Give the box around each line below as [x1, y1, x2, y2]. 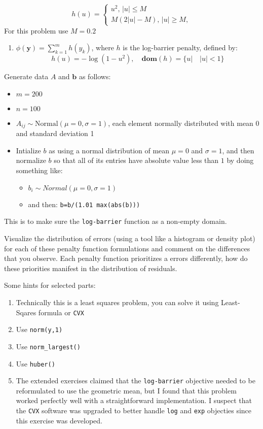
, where [91, 42, 114, 53]
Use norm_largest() [16, 341, 81, 351]
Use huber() [16, 358, 55, 369]
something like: [16, 165, 63, 176]
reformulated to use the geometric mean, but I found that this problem [16, 385, 237, 395]
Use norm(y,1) [16, 324, 63, 335]
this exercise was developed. [16, 415, 102, 425]
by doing [227, 155, 254, 166]
